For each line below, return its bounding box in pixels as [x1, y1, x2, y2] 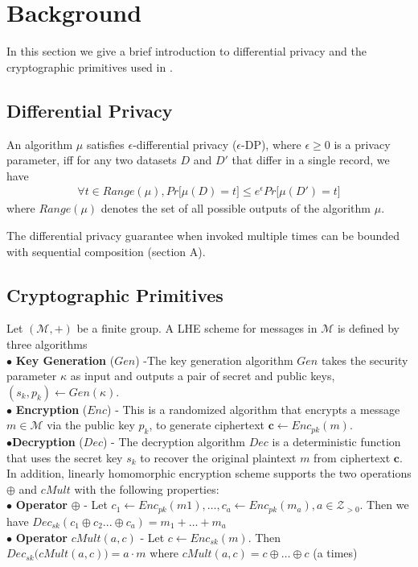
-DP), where [241, 135, 301, 152]
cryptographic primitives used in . [6, 58, 173, 75]
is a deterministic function [272, 433, 401, 450]
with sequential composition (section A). [6, 242, 206, 259]
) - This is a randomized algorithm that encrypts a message [107, 400, 400, 417]
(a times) [313, 544, 358, 561]
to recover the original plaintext [140, 449, 297, 466]
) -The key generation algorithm [135, 351, 293, 368]
